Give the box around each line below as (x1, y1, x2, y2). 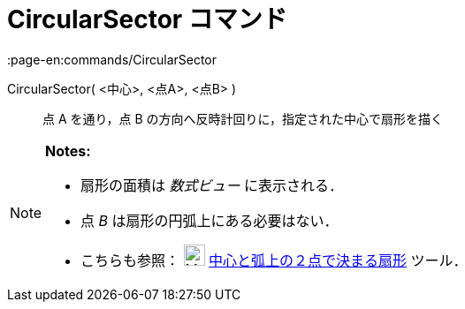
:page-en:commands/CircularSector (7, 51, 217, 67)
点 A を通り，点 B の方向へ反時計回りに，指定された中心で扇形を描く (42, 110, 443, 126)
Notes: (45, 141, 91, 160)
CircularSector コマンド (7, 4, 287, 34)
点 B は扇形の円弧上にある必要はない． (80, 211, 339, 230)
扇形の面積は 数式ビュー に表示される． (80, 176, 344, 194)
